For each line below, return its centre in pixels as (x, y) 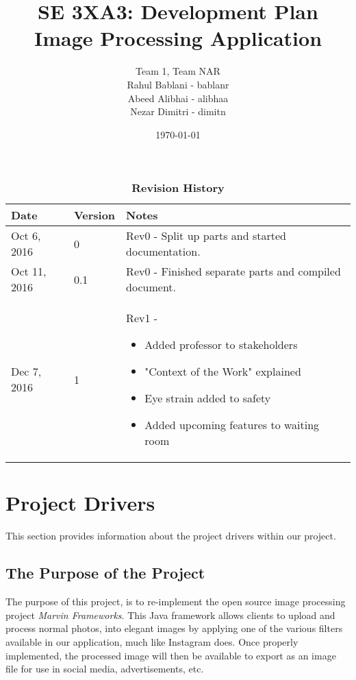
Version (94, 215)
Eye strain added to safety (208, 398)
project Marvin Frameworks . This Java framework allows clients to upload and (170, 615)
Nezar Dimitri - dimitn (178, 111)
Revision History (178, 188)
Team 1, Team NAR (178, 71)
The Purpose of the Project (105, 573)
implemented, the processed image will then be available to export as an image (171, 655)
